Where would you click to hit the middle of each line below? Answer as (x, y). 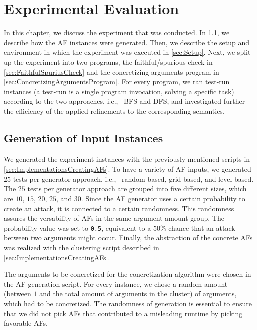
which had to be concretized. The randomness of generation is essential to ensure (128, 304)
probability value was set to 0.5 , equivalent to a (78, 227)
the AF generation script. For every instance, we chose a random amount (116, 284)
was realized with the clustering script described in (82, 248)
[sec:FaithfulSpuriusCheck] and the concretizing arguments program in (112, 71)
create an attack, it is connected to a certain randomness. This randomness (119, 208)
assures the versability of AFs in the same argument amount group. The (114, 218)
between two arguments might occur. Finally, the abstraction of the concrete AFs (128, 237)
